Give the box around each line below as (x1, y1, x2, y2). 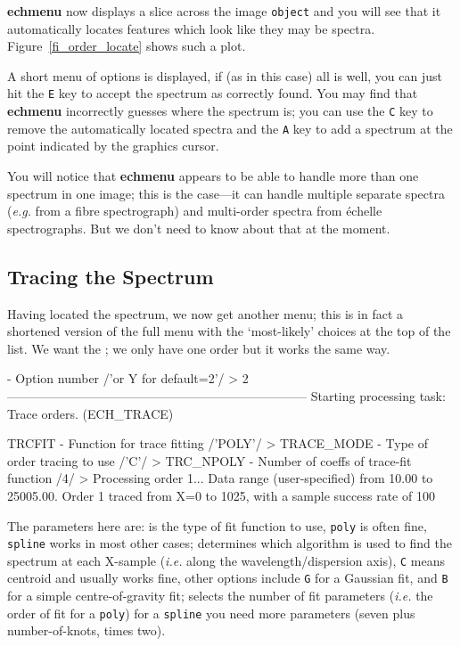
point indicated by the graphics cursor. (7, 136, 219, 155)
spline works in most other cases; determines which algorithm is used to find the (7, 534, 452, 552)
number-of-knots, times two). (7, 621, 166, 640)
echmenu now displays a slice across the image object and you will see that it (7, 2, 441, 20)
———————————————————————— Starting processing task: (7, 386, 446, 405)
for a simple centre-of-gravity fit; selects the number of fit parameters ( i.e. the (7, 586, 433, 605)
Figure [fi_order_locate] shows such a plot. (7, 37, 246, 55)
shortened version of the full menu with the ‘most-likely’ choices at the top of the (7, 322, 451, 340)
